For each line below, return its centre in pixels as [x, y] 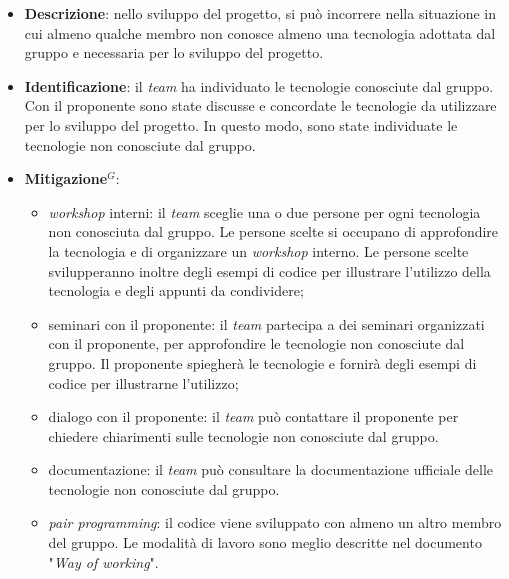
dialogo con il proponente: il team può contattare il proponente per [253, 416]
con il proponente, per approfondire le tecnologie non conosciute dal [256, 343]
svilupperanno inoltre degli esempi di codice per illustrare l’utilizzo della [269, 270]
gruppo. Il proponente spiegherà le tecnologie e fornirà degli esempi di [262, 362]
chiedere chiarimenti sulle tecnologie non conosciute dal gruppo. [243, 435]
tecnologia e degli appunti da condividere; [176, 290]
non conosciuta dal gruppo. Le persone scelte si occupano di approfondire [273, 231]
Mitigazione [66, 178]
